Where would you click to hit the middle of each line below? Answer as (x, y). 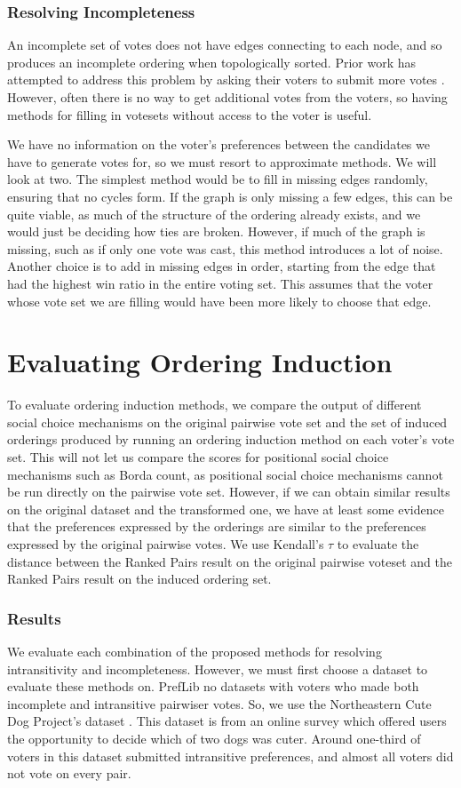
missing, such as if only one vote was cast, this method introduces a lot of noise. (225, 248)
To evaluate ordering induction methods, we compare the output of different (215, 405)
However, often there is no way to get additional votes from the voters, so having (227, 97)
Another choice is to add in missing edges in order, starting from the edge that (222, 266)
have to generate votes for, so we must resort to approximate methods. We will (222, 161)
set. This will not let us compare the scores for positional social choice (198, 457)
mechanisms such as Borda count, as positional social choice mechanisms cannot (225, 474)
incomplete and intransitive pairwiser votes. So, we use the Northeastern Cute (219, 703)
